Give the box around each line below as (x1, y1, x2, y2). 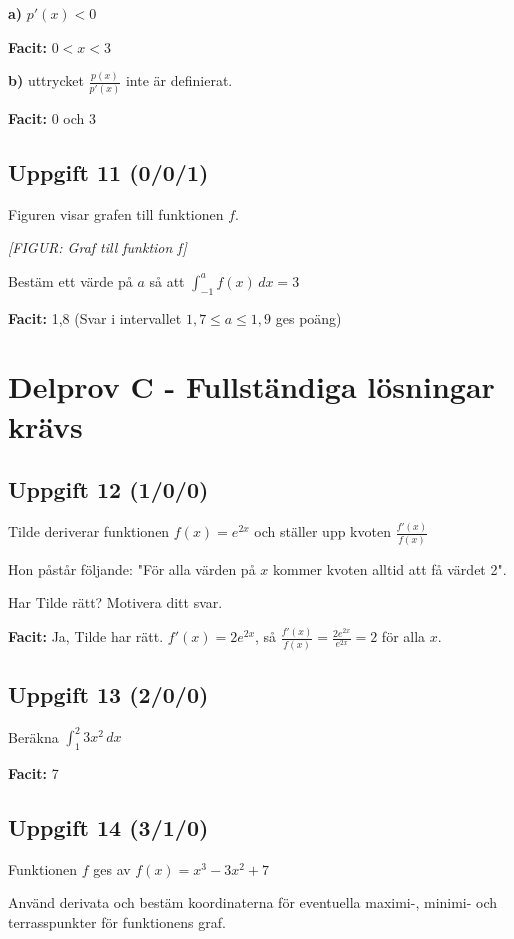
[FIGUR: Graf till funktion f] (8, 237, 187, 258)
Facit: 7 (8, 763, 59, 784)
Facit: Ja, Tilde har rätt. (8, 626, 164, 647)
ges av (93, 858, 131, 879)
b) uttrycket (8, 70, 84, 91)
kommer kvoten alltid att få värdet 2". (272, 558, 507, 579)
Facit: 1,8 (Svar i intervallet (8, 307, 182, 328)
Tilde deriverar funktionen (8, 521, 170, 542)
